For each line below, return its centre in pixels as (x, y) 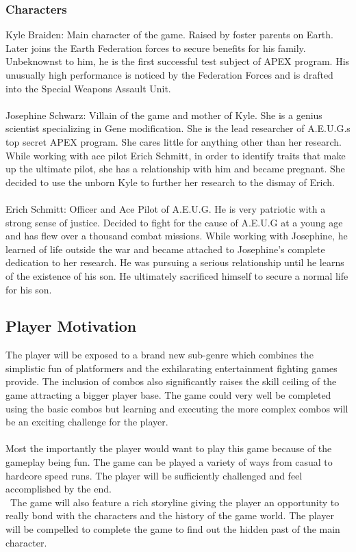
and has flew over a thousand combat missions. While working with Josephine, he (177, 236)
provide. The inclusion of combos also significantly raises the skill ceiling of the (171, 381)
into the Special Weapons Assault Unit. (88, 88)
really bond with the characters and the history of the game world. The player (170, 515)
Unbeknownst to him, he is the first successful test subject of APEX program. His (178, 61)
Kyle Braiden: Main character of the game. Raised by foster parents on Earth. (169, 35)
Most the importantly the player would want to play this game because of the (169, 448)
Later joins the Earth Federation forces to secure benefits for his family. (156, 48)
